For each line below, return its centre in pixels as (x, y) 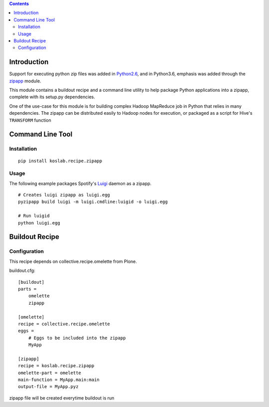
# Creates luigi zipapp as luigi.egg (64, 195)
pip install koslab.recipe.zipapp (60, 161)
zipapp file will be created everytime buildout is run (62, 398)
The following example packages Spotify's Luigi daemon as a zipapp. (80, 183)
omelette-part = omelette (50, 373)
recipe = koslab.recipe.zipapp (56, 366)
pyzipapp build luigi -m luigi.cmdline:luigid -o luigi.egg (93, 202)
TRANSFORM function (30, 120)
